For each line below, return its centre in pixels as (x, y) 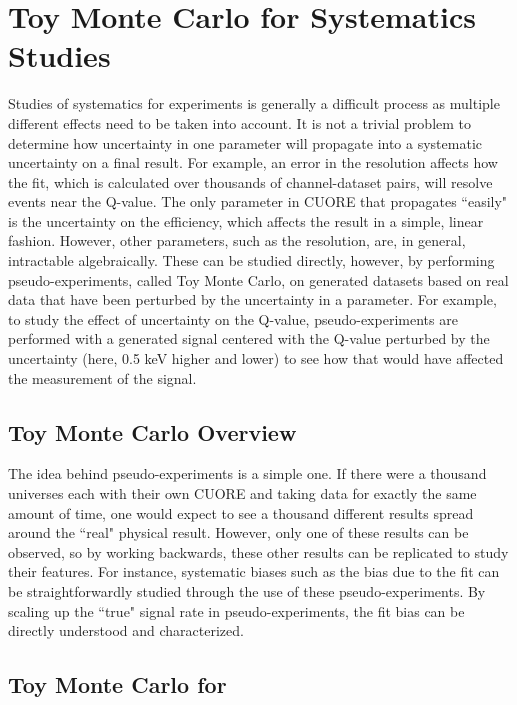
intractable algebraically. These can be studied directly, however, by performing (251, 260)
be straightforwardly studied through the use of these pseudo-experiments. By (247, 590)
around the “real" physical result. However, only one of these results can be (238, 532)
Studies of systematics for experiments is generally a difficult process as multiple (254, 103)
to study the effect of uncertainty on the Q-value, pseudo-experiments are (233, 318)
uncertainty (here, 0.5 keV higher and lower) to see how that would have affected (256, 358)
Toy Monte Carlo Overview (152, 431)
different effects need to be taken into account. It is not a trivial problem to (240, 122)
